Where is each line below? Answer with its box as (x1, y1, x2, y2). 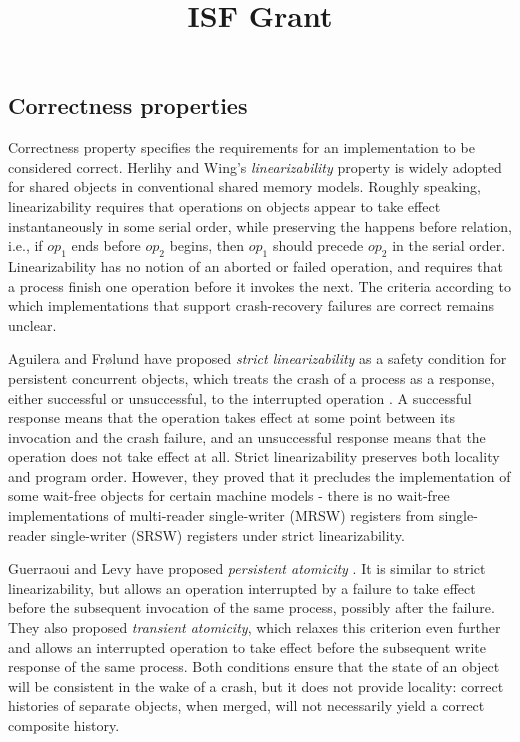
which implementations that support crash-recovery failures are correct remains (8, 295, 495, 316)
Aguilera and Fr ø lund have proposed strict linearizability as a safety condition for (8, 348, 507, 369)
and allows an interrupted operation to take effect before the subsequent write (8, 636, 486, 657)
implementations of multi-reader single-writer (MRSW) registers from (8, 505, 435, 526)
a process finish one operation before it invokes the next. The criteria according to (8, 275, 511, 296)
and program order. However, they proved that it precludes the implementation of (8, 465, 511, 486)
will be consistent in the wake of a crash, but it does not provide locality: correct (8, 675, 504, 696)
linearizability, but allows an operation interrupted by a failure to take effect (8, 577, 476, 598)
